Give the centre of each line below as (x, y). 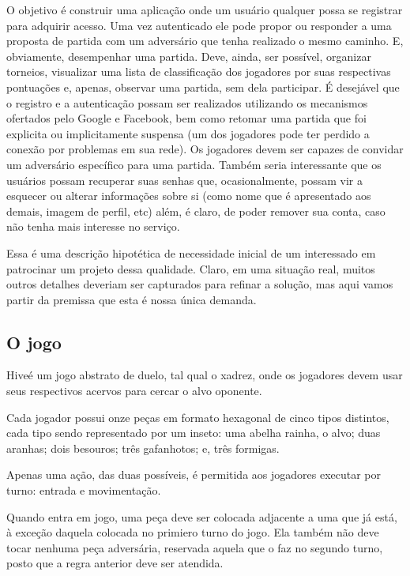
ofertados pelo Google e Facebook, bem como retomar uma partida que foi (186, 118)
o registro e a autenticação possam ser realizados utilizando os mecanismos (187, 102)
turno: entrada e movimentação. (84, 490)
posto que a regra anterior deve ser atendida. (115, 563)
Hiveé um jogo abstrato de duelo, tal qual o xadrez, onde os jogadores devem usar (205, 375)
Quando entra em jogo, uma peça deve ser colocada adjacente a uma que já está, (202, 516)
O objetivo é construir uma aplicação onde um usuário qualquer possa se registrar (205, 9)
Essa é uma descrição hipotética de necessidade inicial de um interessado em (191, 252)
